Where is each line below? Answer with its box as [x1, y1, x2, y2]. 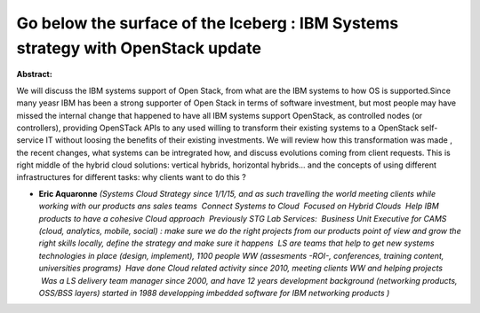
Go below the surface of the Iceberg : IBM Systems [16, 13, 399, 33]
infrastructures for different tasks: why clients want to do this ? [16, 172, 246, 183]
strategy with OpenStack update [16, 38, 262, 58]
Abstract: [16, 69, 52, 80]
